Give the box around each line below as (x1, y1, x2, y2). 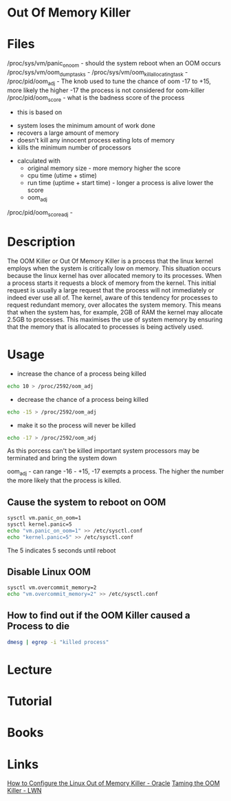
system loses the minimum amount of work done (16, 122, 156, 130)
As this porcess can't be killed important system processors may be (7, 447, 199, 455)
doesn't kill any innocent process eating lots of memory (16, 136, 175, 145)
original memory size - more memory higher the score (27, 164, 181, 173)
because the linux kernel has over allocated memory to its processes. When (7, 271, 222, 279)
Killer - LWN (7, 787, 42, 795)
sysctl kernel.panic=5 (7, 521, 72, 528)
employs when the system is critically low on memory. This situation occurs (7, 264, 221, 273)
